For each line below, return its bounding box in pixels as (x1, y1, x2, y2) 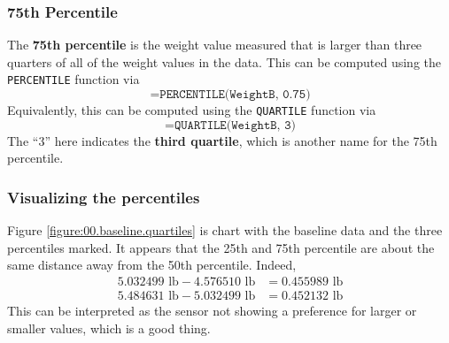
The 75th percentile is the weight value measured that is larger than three (7, 35, 422, 54)
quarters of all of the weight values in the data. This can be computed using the (7, 52, 441, 71)
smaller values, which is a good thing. (7, 318, 211, 337)
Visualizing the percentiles (7, 186, 200, 208)
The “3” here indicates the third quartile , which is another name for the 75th (7, 131, 437, 149)
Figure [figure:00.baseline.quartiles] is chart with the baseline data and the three (7, 221, 443, 240)
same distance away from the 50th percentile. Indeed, (7, 255, 297, 274)
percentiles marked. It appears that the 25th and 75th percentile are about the (7, 238, 435, 256)
